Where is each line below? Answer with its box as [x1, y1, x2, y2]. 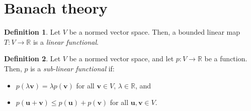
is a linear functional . [33, 36, 99, 47]
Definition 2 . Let [4, 53, 61, 64]
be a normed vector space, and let [69, 53, 174, 64]
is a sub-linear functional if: [30, 63, 115, 73]
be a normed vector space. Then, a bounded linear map [69, 27, 240, 37]
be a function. [204, 53, 247, 64]
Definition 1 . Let [4, 27, 61, 37]
